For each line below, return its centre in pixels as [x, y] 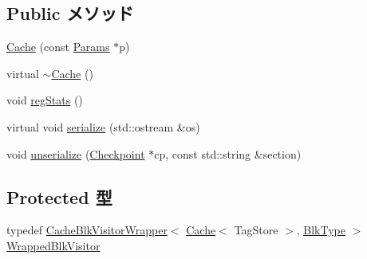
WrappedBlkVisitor [53, 245]
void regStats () [45, 100]
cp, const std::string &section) [228, 153]
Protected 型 [59, 196]
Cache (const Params [58, 47]
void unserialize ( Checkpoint [76, 153]
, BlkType [321, 230]
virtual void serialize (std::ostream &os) [103, 126]
